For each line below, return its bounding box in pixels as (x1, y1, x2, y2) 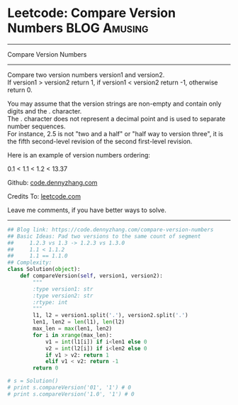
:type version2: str (33, 292, 93, 299)
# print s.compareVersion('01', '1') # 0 (7, 384, 132, 392)
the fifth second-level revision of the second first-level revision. (7, 137, 193, 145)
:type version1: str (33, 285, 93, 292)
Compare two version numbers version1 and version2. (7, 70, 165, 79)
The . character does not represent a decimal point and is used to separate (7, 114, 226, 123)
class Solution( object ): (7, 266, 81, 273)
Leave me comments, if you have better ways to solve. (7, 206, 166, 214)
